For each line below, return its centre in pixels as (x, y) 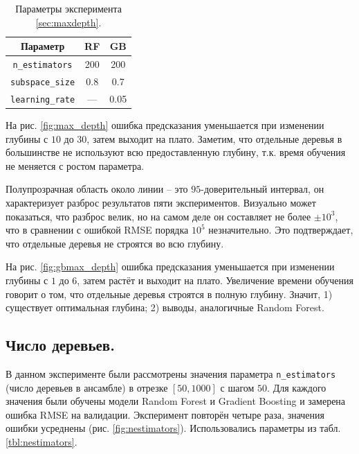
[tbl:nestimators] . (42, 441)
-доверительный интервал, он (263, 189)
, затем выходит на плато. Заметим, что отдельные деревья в (214, 138)
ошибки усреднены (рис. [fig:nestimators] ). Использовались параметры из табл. (173, 428)
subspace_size (43, 82)
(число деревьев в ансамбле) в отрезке (87, 387)
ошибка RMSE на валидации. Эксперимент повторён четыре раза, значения (165, 414)
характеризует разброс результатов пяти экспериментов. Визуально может (161, 202)
